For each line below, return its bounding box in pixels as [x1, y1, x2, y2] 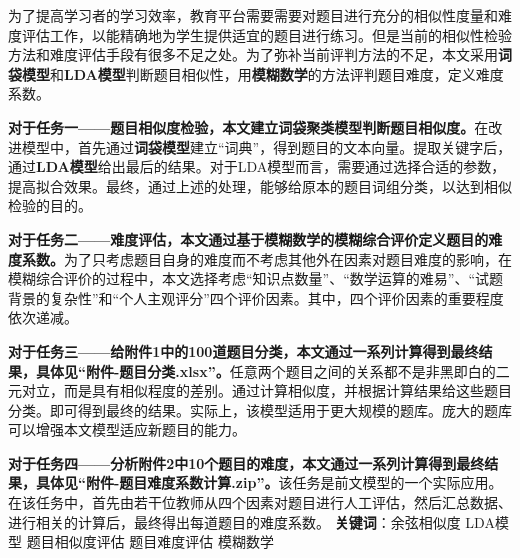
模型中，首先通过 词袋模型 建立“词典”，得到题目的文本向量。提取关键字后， [21, 136, 512, 157]
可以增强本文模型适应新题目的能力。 [8, 419, 246, 440]
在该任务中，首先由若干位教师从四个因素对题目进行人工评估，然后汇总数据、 [8, 492, 512, 513]
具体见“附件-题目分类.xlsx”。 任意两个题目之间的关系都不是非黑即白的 [35, 360, 496, 381]
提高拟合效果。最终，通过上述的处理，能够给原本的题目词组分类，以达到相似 [8, 175, 512, 196]
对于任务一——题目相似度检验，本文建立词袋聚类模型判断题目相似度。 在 [8, 116, 489, 137]
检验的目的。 [8, 195, 92, 216]
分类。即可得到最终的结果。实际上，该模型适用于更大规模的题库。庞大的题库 [8, 399, 512, 420]
